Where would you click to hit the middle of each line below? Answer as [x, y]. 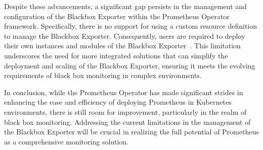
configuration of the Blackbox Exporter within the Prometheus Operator [117, 16]
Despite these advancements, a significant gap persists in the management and [125, 6]
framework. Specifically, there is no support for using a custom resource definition [131, 26]
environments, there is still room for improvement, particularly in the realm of [125, 111]
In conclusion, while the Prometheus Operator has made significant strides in [124, 92]
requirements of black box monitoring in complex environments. [103, 75]
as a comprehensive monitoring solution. [67, 141]
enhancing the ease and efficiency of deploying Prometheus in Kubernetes [118, 102]
